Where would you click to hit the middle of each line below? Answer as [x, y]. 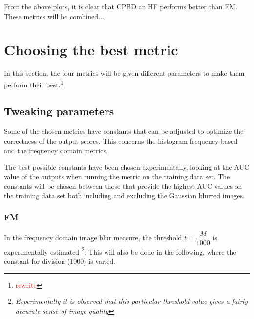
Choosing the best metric [91, 50]
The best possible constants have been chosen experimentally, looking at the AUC [127, 167]
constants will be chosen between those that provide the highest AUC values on [123, 186]
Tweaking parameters [59, 111]
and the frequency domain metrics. [56, 150]
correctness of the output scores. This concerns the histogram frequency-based [121, 140]
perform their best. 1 [34, 84]
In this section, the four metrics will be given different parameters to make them [124, 73]
